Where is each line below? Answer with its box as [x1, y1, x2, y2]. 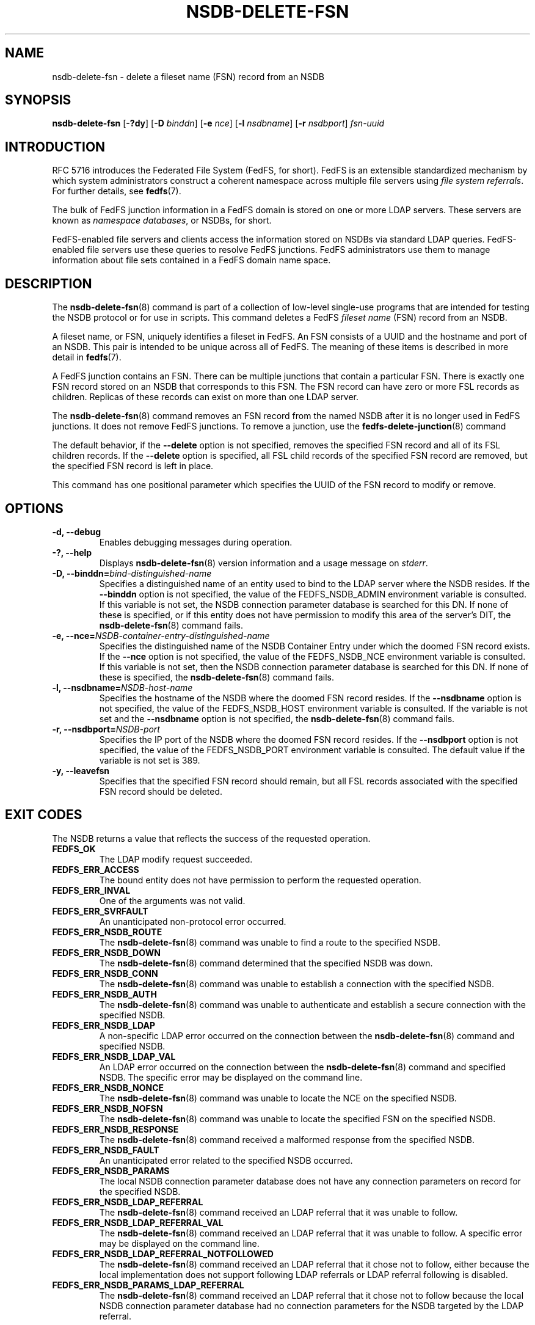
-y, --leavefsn [52, 765, 110, 776]
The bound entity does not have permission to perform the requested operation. [99, 874, 421, 885]
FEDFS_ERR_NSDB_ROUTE [52, 926, 162, 937]
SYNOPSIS [5, 92, 71, 108]
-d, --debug [52, 526, 101, 537]
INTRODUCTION [5, 139, 106, 155]
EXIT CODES [5, 807, 82, 823]
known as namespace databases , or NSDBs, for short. [52, 215, 272, 226]
